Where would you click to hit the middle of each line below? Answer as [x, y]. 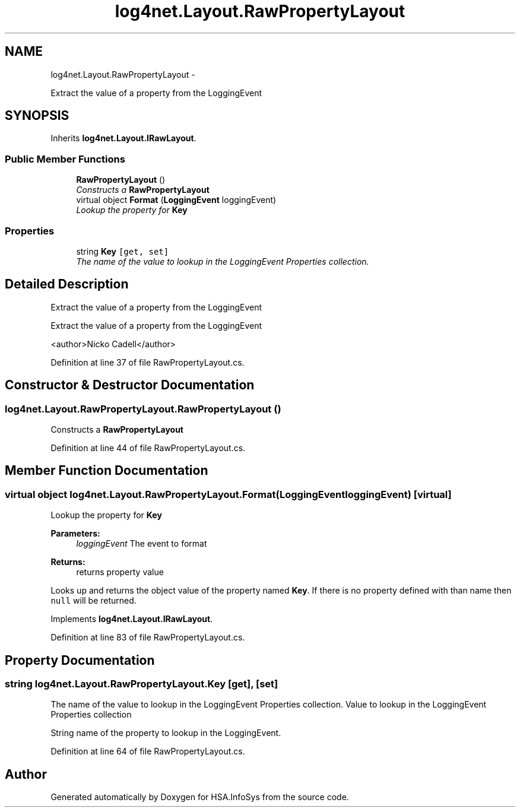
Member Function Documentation [107, 471]
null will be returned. [93, 601]
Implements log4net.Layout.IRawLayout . [132, 619]
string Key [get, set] [123, 251]
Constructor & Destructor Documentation [130, 385]
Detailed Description [67, 284]
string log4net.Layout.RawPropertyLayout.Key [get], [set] [142, 684]
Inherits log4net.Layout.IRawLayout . [123, 138]
